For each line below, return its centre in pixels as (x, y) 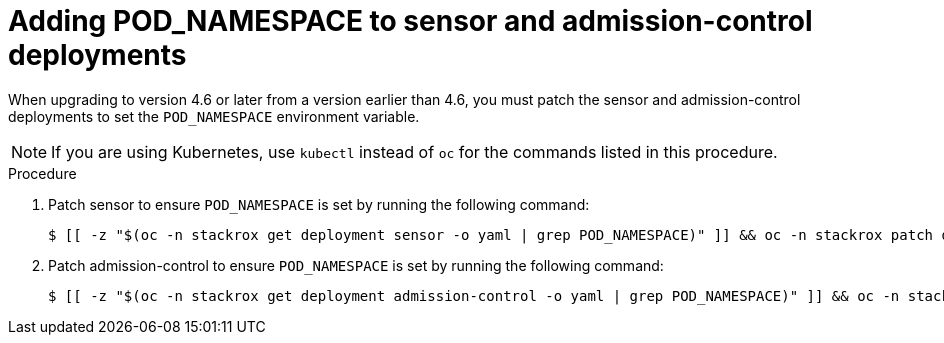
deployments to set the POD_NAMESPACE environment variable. (214, 116)
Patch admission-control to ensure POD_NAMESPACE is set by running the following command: (356, 265)
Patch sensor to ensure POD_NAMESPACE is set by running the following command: (319, 204)
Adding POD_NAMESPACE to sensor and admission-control (410, 21)
